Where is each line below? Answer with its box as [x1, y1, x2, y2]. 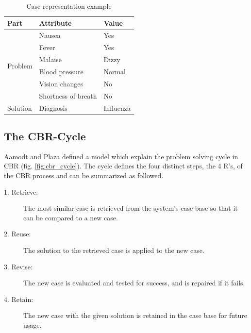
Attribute [39, 17, 72, 28]
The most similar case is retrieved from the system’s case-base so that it [23, 203, 238, 213]
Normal [103, 66, 126, 76]
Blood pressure [39, 66, 84, 76]
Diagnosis [39, 102, 67, 113]
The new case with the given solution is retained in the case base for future [23, 310, 247, 320]
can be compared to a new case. [23, 212, 118, 222]
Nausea [39, 30, 61, 40]
